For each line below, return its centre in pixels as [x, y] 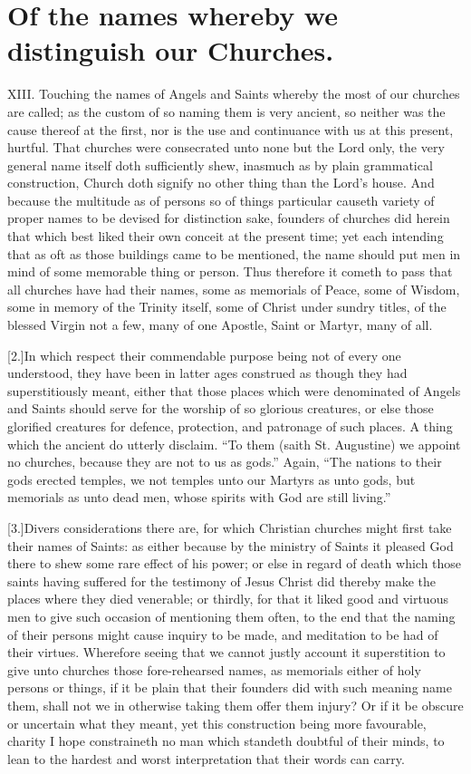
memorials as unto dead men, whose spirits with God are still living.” [199, 497]
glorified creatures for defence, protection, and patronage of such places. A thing [230, 426]
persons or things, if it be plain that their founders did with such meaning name [230, 687]
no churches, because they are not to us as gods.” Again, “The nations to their [225, 462]
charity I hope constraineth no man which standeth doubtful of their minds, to [226, 741]
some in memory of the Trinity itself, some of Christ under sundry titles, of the [227, 307]
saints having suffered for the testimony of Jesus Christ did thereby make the [221, 580]
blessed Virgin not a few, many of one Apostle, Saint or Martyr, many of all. [220, 325]
